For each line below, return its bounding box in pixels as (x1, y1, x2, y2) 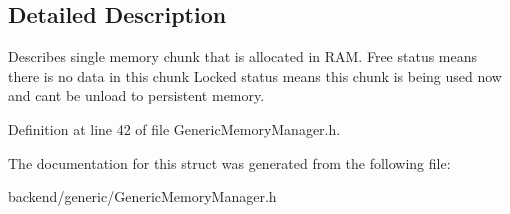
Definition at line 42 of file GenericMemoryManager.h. (8, 118, 341, 139)
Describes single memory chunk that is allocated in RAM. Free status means (8, 46, 478, 67)
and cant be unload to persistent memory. (8, 85, 265, 106)
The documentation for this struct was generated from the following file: (8, 152, 451, 173)
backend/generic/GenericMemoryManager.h (8, 186, 277, 207)
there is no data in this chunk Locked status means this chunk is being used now (8, 65, 502, 86)
